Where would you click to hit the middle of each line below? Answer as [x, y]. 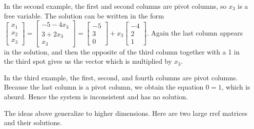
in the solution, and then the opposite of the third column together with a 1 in [122, 51]
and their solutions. [33, 122]
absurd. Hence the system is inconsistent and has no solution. [96, 97]
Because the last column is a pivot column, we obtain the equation [104, 87]
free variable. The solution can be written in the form [84, 15]
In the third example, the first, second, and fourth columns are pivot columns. [121, 77]
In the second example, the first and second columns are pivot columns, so [115, 6]
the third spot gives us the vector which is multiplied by [88, 61]
